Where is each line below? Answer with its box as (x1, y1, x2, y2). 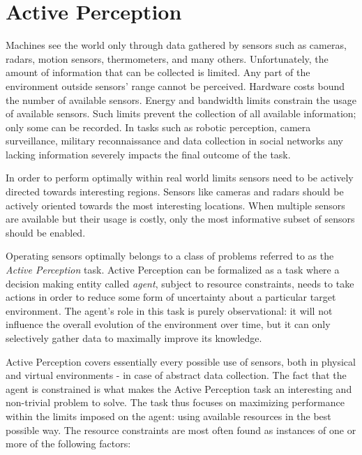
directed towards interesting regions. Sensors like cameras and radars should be (6, 184, 344, 199)
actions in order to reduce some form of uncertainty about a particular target (6, 290, 336, 304)
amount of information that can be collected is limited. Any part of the (6, 65, 310, 80)
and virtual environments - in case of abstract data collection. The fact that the (6, 368, 347, 382)
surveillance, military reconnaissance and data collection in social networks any (6, 133, 343, 148)
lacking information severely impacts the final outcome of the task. (6, 147, 291, 161)
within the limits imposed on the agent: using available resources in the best (6, 408, 331, 423)
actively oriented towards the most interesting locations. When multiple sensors (6, 197, 345, 212)
